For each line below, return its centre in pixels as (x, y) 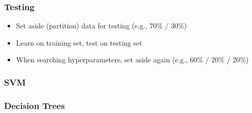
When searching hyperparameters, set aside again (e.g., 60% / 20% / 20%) (132, 60)
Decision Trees (35, 105)
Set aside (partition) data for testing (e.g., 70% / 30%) (101, 26)
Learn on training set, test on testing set (79, 42)
